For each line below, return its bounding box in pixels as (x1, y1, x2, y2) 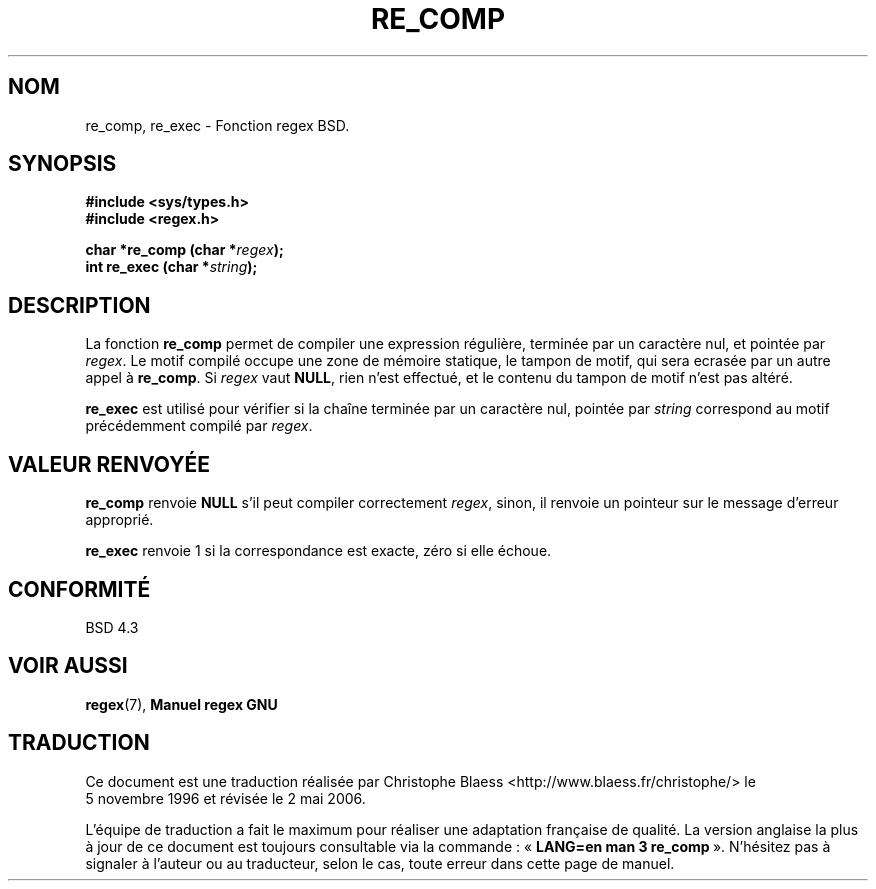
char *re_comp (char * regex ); (85, 241, 284, 259)
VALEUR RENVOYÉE (8, 451, 210, 477)
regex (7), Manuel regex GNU (85, 695, 278, 713)
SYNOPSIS (8, 151, 117, 177)
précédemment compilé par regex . (85, 417, 313, 435)
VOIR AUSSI (8, 653, 128, 679)
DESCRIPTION (8, 292, 151, 318)
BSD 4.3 (85, 618, 139, 636)
